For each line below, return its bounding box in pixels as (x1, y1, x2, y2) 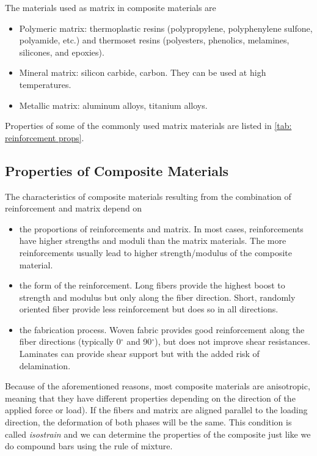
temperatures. (19, 78, 71, 90)
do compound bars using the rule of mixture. (5, 439, 173, 452)
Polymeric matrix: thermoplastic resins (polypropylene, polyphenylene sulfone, (19, 21, 313, 34)
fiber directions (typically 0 (19, 335, 121, 348)
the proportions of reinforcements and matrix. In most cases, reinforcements (19, 222, 304, 235)
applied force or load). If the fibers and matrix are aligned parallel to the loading (5, 403, 308, 416)
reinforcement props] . (5, 131, 84, 144)
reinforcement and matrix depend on (5, 202, 142, 215)
